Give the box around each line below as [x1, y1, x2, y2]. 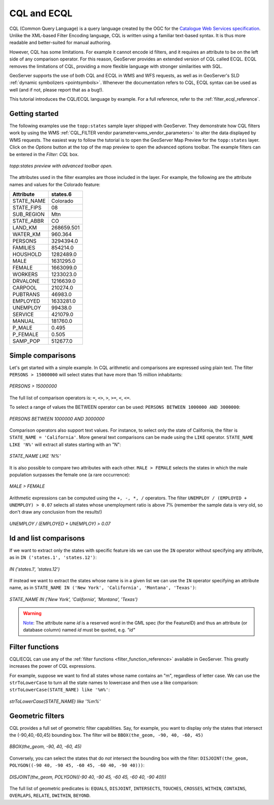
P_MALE [12, 324, 32, 332]
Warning [23, 610, 42, 616]
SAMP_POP [12, 338, 41, 345]
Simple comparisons [9, 351, 76, 360]
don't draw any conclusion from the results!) [9, 509, 102, 515]
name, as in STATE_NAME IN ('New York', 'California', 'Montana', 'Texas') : [9, 585, 197, 591]
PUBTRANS [12, 291, 40, 298]
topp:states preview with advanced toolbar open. [9, 163, 113, 169]
